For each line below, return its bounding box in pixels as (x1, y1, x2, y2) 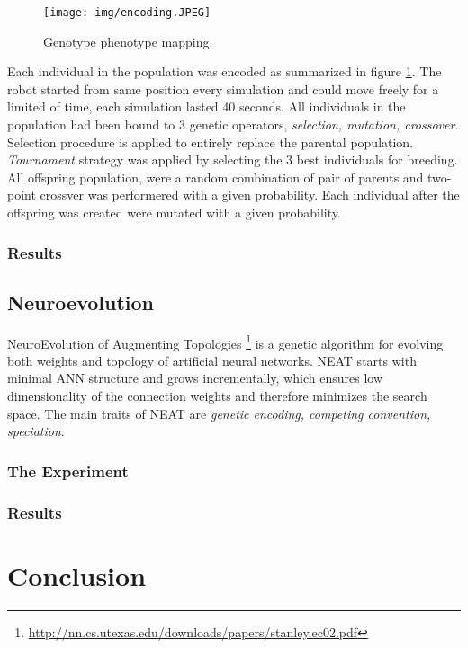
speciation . (7, 422, 65, 440)
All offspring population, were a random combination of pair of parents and (7, 167, 424, 186)
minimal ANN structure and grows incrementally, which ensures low (7, 368, 382, 387)
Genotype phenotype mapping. (43, 31, 213, 50)
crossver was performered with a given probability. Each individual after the (40, 185, 460, 204)
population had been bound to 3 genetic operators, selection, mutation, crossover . (7, 115, 459, 134)
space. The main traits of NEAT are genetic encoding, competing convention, (7, 404, 431, 422)
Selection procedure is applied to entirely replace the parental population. (7, 132, 414, 151)
